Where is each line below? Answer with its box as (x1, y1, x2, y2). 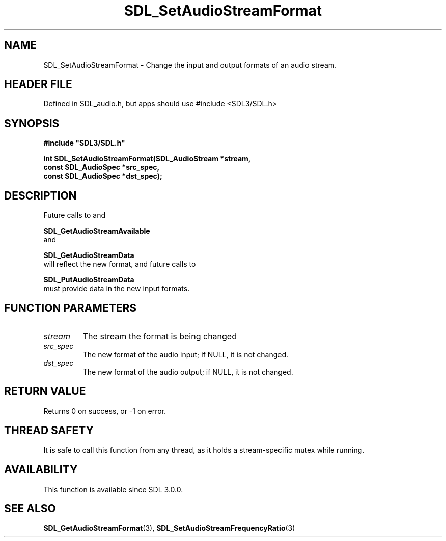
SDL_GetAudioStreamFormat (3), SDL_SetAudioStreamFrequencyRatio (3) (43, 524, 295, 533)
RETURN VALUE (4, 385, 86, 398)
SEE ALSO (4, 502, 56, 515)
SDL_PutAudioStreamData (43, 275, 134, 284)
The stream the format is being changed (82, 331, 237, 341)
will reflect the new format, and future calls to (43, 260, 196, 269)
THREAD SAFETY (4, 424, 94, 437)
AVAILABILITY (4, 463, 78, 476)
